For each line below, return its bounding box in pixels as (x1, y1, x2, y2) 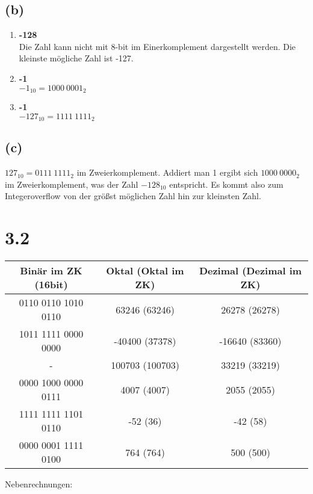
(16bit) (34, 277, 68, 292)
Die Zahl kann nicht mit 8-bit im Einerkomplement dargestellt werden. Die (19, 40, 296, 52)
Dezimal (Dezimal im (199, 264, 302, 278)
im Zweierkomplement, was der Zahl (5, 178, 138, 190)
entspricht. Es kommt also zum (169, 178, 284, 190)
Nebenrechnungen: (5, 478, 73, 490)
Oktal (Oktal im (106, 264, 184, 278)
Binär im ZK (20, 264, 82, 278)
